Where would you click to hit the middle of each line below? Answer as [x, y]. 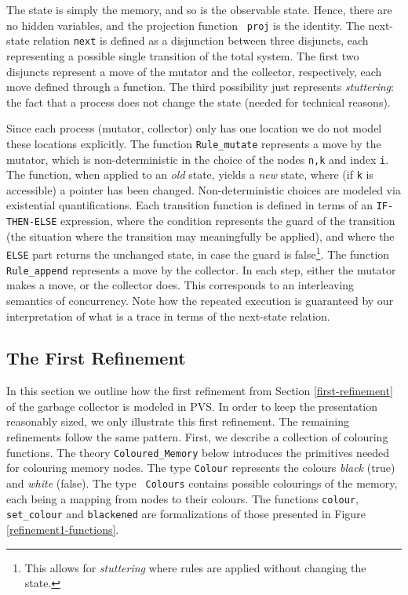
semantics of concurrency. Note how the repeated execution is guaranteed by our [200, 300]
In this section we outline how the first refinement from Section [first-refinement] [200, 391]
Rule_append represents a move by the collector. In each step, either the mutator [201, 269]
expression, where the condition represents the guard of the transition [228, 221]
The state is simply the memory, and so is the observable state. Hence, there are [199, 9]
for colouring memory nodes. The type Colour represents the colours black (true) [201, 468]
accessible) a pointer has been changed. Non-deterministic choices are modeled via [204, 189]
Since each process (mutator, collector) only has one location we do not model [194, 128]
